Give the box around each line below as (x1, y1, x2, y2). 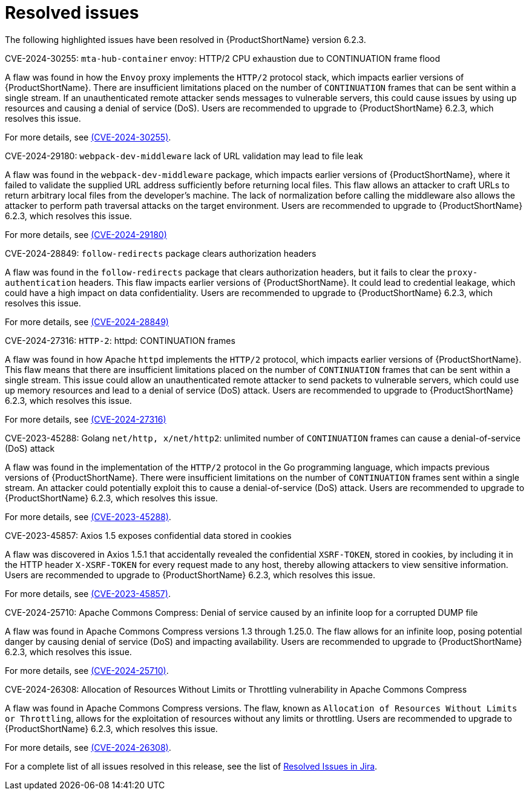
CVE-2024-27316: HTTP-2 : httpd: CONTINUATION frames (5, 335, 235, 346)
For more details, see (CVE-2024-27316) (5, 414, 166, 424)
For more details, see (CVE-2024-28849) (5, 316, 169, 327)
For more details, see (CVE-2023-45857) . (5, 588, 171, 599)
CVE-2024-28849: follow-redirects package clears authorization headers (5, 248, 317, 259)
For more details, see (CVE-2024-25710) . (5, 665, 169, 676)
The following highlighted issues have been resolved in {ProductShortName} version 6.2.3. (5, 34, 366, 45)
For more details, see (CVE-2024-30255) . (5, 131, 171, 142)
